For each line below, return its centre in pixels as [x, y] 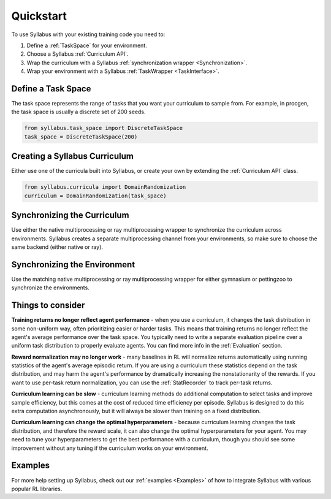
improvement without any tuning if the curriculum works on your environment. [110, 448]
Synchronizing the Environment [73, 265]
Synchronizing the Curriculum [70, 215]
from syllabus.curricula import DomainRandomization [105, 187]
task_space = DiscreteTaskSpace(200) [81, 137]
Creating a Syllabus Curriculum [73, 156]
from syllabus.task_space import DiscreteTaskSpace [104, 128]
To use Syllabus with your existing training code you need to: [88, 34]
